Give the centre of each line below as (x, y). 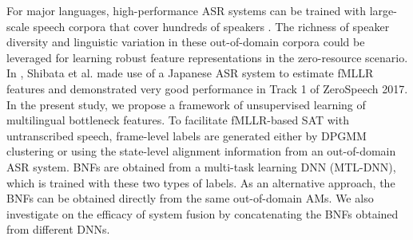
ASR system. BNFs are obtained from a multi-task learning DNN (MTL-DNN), (201, 166)
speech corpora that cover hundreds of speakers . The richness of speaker (211, 26)
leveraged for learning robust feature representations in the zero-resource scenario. (207, 57)
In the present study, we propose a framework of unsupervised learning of (186, 104)
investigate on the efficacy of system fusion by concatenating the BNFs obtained (203, 213)
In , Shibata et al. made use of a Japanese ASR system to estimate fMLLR (190, 73)
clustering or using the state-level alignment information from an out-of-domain (201, 151)
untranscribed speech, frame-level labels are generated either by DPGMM (187, 135)
